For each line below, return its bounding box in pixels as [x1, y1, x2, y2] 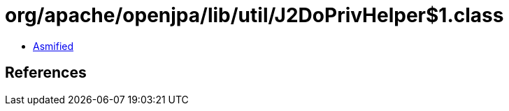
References [5, 64, 87, 82]
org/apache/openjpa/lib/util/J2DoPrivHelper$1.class [5, 3, 504, 27]
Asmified [33, 40, 74, 52]
